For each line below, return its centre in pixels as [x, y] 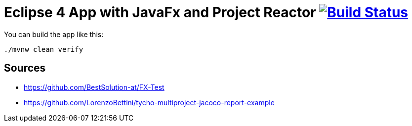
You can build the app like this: [54, 34]
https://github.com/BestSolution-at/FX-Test [94, 87]
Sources [25, 68]
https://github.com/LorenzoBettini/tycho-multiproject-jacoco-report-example [149, 102]
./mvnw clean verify [44, 49]
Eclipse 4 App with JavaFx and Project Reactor [160, 12]
